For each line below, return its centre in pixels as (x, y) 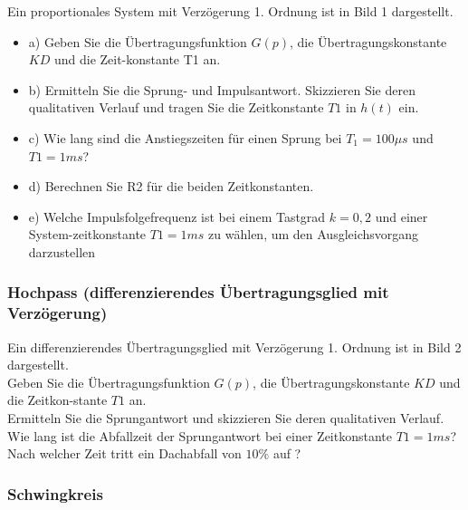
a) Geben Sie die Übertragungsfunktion (138, 41)
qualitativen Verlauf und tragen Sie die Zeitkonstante (176, 107)
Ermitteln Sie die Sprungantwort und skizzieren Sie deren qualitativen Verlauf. (226, 418)
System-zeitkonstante (87, 234)
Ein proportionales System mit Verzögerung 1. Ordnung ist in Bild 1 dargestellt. (230, 11)
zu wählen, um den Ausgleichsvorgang (314, 234)
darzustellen (62, 251)
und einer (401, 216)
